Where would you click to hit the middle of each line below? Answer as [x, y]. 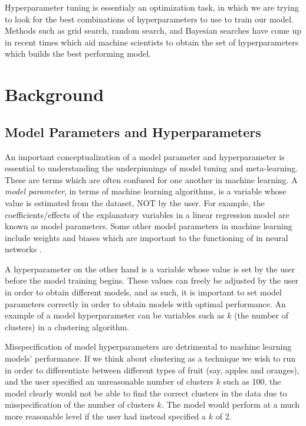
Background [55, 94]
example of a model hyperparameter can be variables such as [115, 315]
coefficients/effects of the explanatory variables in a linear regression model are [147, 214]
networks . [23, 249]
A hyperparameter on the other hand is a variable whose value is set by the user [150, 269]
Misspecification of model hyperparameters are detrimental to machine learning [148, 347]
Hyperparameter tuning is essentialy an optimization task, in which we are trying [152, 7]
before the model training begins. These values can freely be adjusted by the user [152, 280]
